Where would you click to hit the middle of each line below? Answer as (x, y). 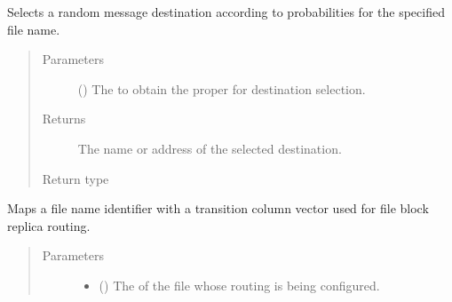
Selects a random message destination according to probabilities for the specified (226, 12)
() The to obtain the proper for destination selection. (222, 88)
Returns (64, 119)
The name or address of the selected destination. (210, 148)
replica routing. (49, 225)
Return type (75, 178)
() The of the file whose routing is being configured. (239, 285)
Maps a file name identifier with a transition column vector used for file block (218, 208)
